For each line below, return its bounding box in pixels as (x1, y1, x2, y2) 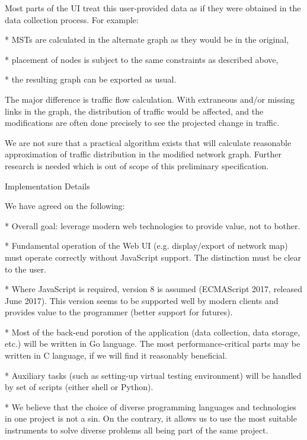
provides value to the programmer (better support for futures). (5, 306, 233, 318)
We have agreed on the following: (5, 200, 125, 212)
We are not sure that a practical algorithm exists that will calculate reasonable (5, 136, 292, 148)
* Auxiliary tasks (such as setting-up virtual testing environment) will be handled (5, 369, 302, 381)
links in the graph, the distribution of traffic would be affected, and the (5, 105, 264, 117)
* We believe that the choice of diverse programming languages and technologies (5, 400, 296, 413)
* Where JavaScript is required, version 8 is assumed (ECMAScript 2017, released (5, 283, 302, 295)
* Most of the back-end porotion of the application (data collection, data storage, (5, 325, 300, 338)
